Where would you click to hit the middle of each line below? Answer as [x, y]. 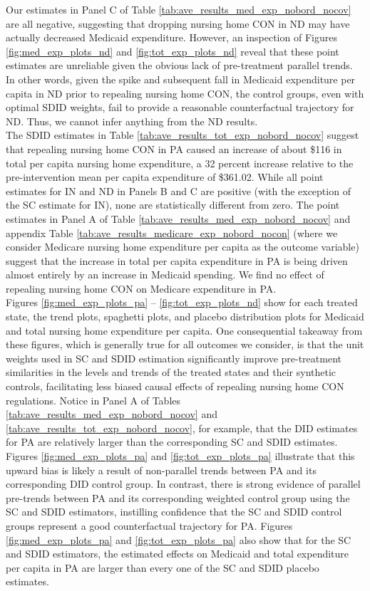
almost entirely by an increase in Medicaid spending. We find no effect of [165, 274]
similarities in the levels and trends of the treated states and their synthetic [171, 372]
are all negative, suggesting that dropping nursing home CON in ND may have [178, 23]
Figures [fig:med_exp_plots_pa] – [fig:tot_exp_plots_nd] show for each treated [182, 302]
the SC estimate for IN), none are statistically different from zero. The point [173, 205]
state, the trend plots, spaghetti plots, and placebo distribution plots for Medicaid [185, 317]
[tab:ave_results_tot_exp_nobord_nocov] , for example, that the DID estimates [182, 428]
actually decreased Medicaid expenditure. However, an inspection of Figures [171, 37]
